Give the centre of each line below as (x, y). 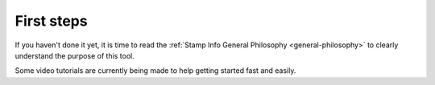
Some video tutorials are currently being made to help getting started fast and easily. (155, 71)
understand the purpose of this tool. (75, 55)
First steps (51, 21)
